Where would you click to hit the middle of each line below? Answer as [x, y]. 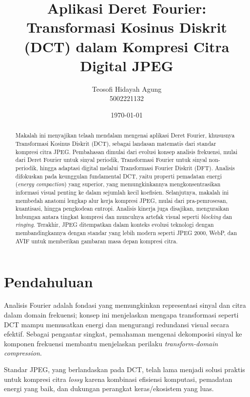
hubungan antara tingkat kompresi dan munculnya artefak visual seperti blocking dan [124, 216]
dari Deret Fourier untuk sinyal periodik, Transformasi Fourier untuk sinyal [111, 160]
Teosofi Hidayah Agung [127, 89]
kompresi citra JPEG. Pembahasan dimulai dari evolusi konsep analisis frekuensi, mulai [126, 151]
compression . [23, 353]
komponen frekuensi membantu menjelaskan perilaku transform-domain [111, 343]
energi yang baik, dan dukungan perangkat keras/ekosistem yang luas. [109, 388]
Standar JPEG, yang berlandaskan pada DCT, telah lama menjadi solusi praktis [125, 369]
